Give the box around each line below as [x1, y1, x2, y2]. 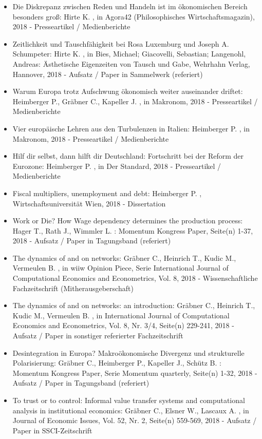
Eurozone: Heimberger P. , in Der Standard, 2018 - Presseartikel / [12, 160, 221, 171]
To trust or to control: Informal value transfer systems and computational [12, 395, 245, 405]
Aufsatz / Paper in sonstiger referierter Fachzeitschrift [12, 330, 183, 341]
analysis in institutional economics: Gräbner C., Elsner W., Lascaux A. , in [12, 405, 249, 415]
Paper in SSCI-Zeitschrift [12, 425, 92, 435]
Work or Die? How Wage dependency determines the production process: [12, 215, 243, 226]
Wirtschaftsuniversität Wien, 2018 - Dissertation [12, 198, 166, 208]
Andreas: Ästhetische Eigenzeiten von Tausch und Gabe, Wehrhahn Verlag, [12, 58, 250, 69]
